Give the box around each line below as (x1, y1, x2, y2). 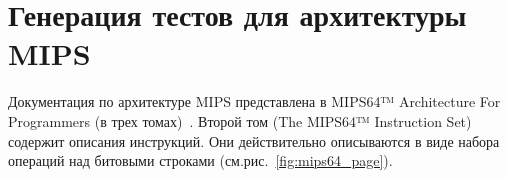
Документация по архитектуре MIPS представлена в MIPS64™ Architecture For (8, 91, 501, 112)
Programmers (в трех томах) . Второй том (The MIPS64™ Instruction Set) (8, 110, 472, 131)
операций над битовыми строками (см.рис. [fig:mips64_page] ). (8, 150, 393, 171)
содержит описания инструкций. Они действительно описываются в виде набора (8, 130, 500, 151)
